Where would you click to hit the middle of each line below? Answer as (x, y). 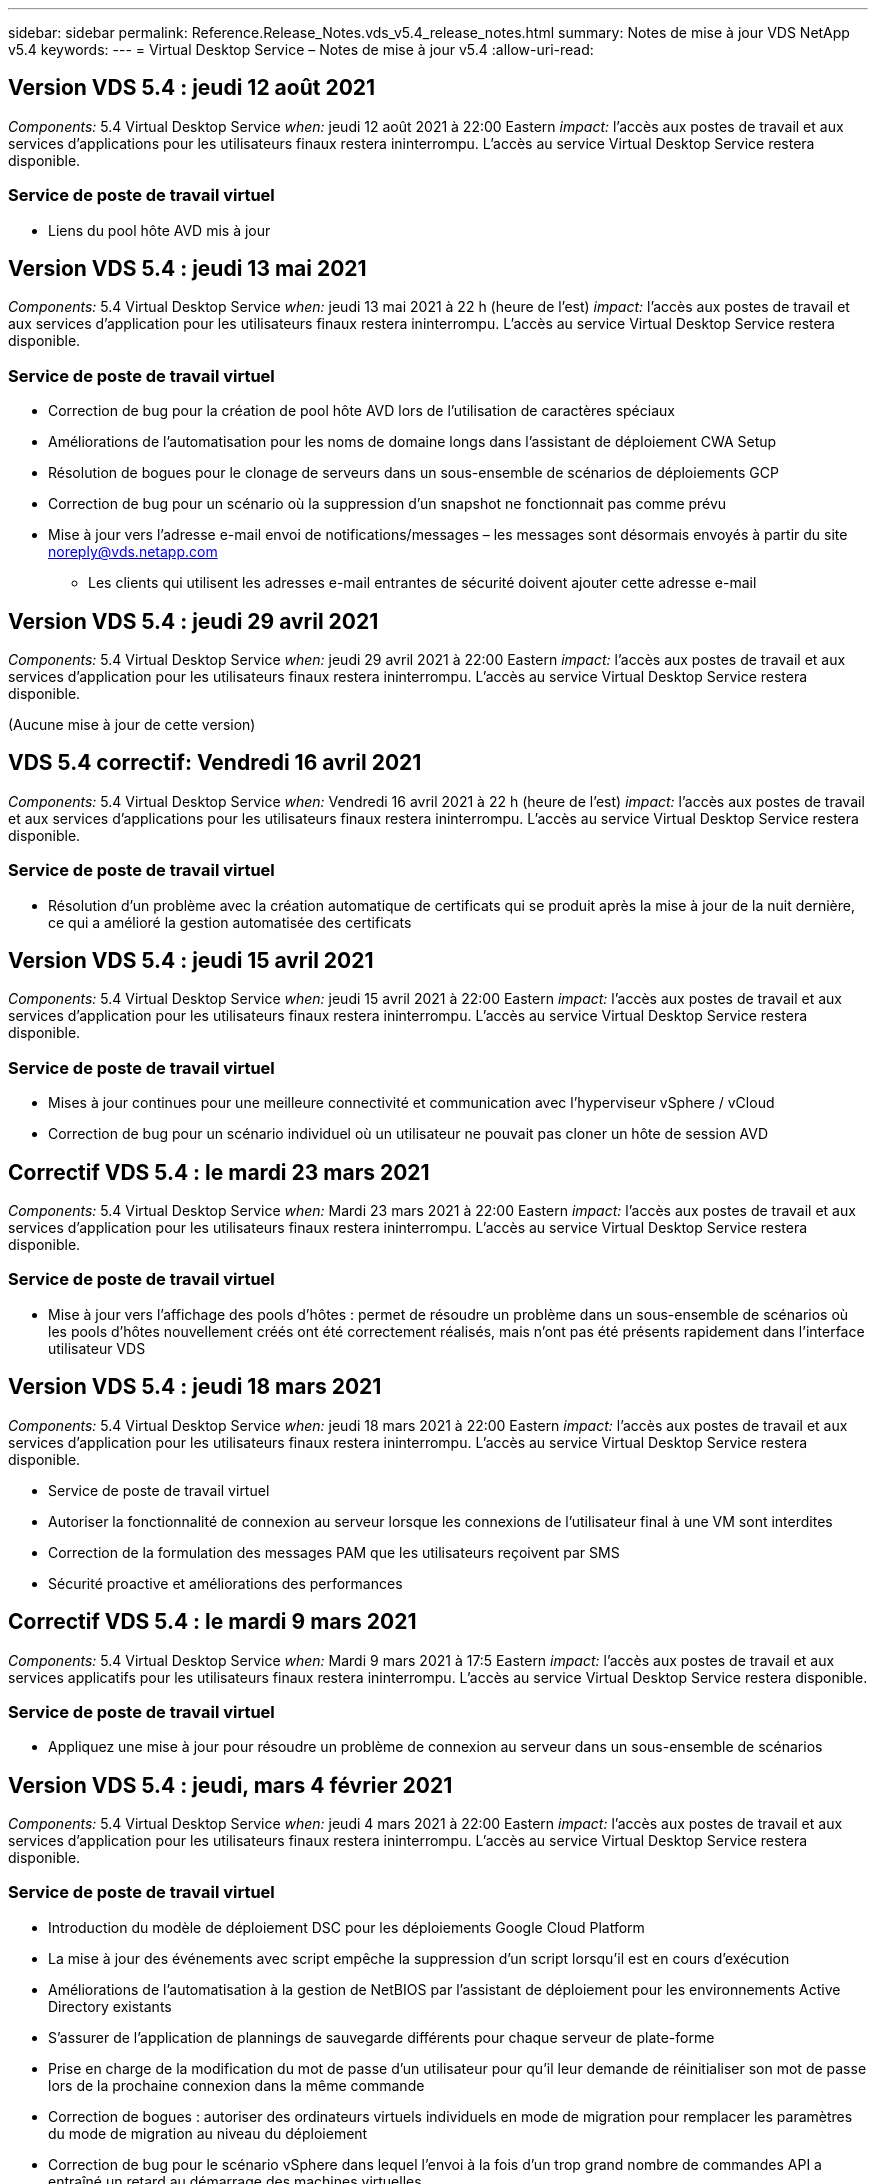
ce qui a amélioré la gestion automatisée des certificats (230, 922)
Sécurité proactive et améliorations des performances (225, 1583)
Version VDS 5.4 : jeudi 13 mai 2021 (187, 269)
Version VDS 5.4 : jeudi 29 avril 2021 (193, 621)
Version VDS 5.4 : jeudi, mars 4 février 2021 (230, 1785)
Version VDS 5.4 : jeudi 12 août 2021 (192, 88)
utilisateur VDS (97, 1348)
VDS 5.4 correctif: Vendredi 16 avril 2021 (215, 763)
